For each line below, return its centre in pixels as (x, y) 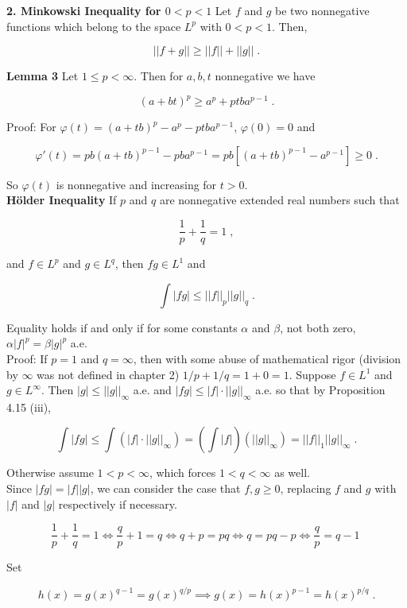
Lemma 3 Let (43, 76)
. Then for (159, 76)
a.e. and (152, 390)
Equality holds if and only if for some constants (122, 327)
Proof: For (31, 127)
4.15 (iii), (29, 407)
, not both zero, (318, 327)
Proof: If (27, 358)
